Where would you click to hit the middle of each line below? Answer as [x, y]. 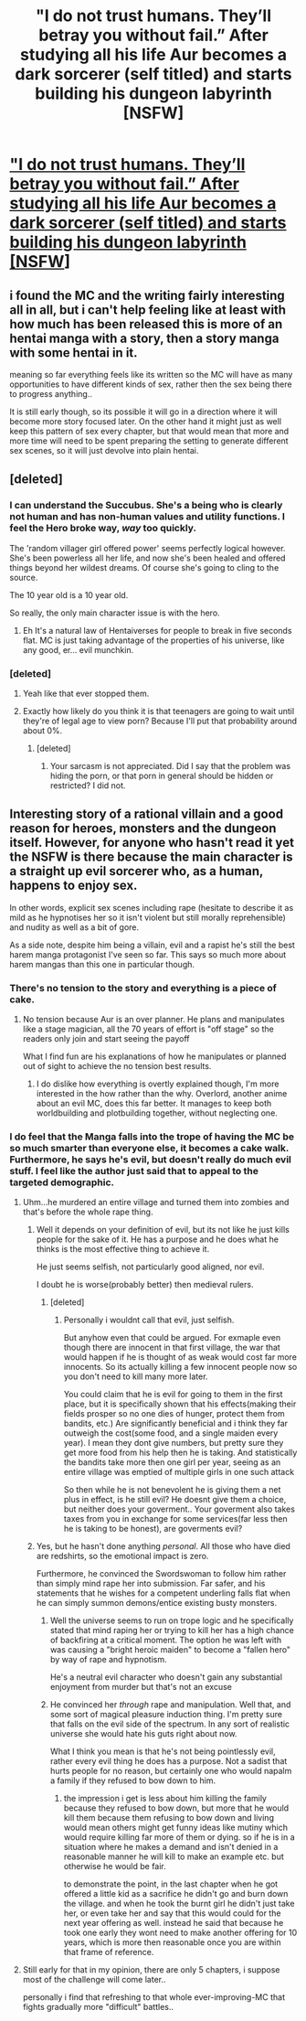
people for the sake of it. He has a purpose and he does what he [157, 1239]
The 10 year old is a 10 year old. [69, 594]
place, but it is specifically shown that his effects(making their [180, 1404]
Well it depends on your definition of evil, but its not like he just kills [163, 1230]
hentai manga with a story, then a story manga [144, 338]
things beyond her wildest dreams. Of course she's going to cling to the [144, 567]
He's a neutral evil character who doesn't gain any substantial [166, 1677]
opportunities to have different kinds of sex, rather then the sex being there [151, 384]
